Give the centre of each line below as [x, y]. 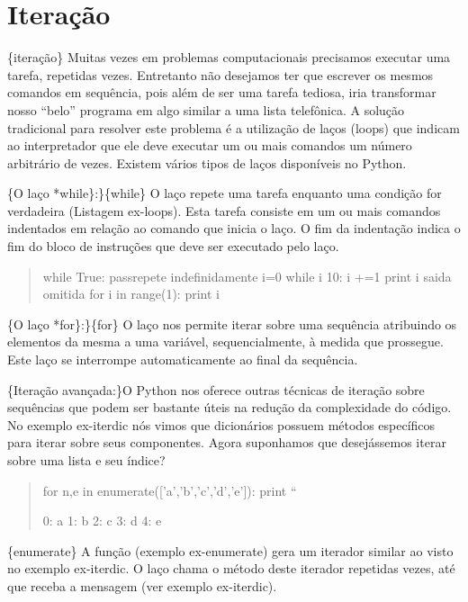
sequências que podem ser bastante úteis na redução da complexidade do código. [229, 407]
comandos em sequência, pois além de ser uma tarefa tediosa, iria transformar [222, 92]
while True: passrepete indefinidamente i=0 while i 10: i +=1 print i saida [247, 276]
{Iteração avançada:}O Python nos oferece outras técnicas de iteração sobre [216, 389]
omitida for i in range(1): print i [131, 294]
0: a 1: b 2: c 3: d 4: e [102, 521]
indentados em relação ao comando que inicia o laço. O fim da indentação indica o [234, 228]
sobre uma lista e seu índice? [86, 460]
